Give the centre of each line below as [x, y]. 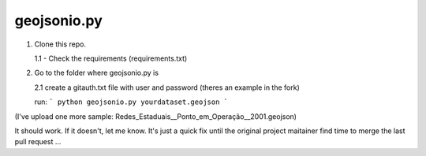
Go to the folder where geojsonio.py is [97, 73]
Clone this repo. [60, 44]
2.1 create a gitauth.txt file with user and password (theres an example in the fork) [167, 87]
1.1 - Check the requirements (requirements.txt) [111, 58]
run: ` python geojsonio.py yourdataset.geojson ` [131, 102]
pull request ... [38, 142]
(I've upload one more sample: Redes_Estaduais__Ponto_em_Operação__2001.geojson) [156, 116]
